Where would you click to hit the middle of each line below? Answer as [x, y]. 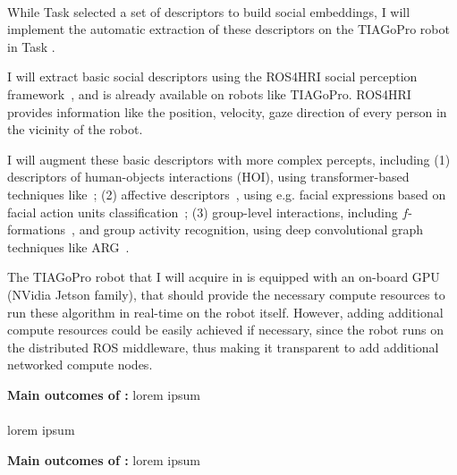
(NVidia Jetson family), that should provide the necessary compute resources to [226, 294]
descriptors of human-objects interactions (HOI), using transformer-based [208, 177]
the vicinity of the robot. [75, 129]
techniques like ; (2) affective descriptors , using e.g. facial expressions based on [227, 194]
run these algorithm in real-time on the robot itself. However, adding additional [225, 312]
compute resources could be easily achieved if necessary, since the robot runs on [225, 330]
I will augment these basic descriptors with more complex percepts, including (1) [229, 159]
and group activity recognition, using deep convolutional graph [251, 229]
